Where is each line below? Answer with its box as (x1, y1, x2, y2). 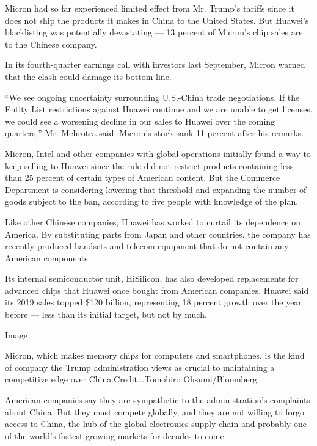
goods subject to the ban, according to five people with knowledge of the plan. (5, 195, 299, 208)
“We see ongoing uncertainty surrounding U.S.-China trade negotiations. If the (5, 90, 300, 103)
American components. (5, 251, 90, 264)
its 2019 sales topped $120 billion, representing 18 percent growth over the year (5, 296, 302, 309)
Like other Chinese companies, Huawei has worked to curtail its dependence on (5, 215, 301, 228)
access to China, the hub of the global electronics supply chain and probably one (5, 417, 307, 430)
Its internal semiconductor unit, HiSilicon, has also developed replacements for (5, 272, 299, 285)
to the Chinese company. (5, 37, 97, 50)
